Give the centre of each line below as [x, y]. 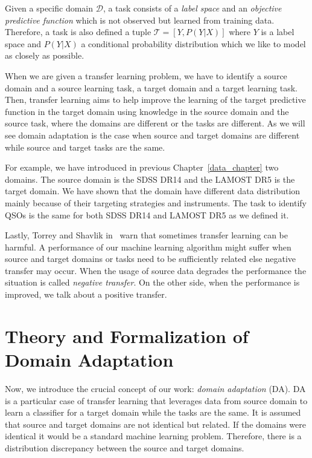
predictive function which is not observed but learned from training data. [140, 20]
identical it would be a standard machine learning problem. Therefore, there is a [153, 436]
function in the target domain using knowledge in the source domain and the [147, 111]
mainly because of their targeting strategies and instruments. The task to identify [156, 202]
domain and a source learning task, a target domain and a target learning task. [151, 87]
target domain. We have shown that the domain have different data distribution [153, 191]
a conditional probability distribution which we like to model [193, 43]
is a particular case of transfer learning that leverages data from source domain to [156, 400]
